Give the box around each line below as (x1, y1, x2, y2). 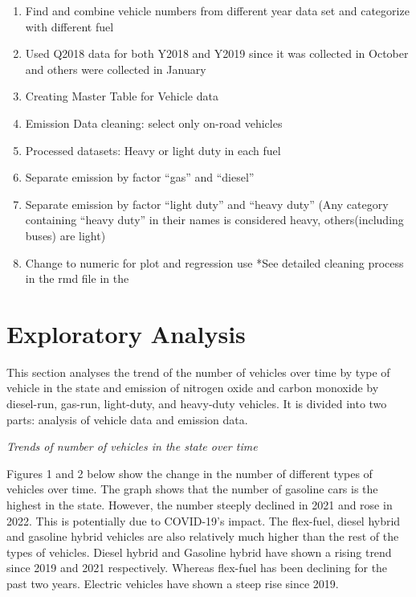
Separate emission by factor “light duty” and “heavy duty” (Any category (25, 195, 389, 212)
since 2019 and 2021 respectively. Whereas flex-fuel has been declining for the (6, 559, 388, 576)
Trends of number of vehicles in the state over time (6, 438, 258, 455)
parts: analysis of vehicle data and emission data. (6, 411, 248, 427)
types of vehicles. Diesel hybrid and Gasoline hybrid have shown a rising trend (6, 543, 392, 560)
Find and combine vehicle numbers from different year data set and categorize (25, 2, 410, 18)
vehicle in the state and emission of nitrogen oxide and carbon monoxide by (6, 379, 379, 396)
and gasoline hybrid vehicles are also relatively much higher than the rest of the (6, 528, 399, 545)
